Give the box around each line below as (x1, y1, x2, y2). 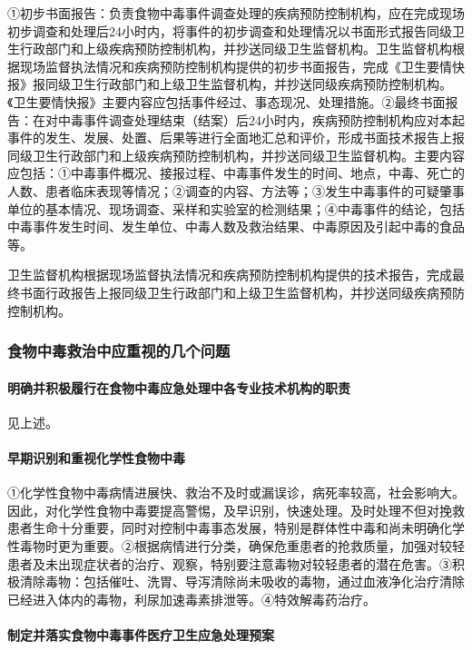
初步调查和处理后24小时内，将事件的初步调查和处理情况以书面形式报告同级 (7, 21, 452, 40)
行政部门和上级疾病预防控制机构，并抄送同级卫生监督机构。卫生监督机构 (19, 39, 452, 58)
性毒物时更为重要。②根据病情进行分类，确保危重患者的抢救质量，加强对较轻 (7, 536, 465, 555)
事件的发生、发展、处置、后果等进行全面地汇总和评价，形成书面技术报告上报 (7, 128, 465, 147)
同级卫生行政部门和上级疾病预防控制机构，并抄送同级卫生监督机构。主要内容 (7, 145, 465, 164)
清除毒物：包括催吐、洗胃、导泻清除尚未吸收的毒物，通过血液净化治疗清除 (19, 572, 465, 591)
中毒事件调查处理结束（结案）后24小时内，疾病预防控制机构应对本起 (57, 110, 465, 129)
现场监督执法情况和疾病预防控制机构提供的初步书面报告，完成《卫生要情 (19, 56, 452, 75)
